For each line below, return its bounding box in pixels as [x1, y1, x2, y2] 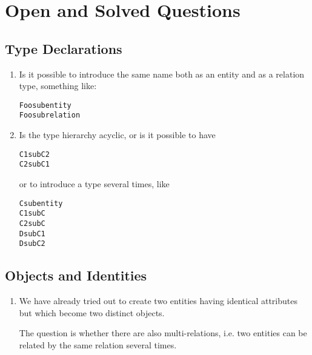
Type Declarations [5, 39, 122, 58]
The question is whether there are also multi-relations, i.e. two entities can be [19, 327, 307, 339]
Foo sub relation [19, 111, 81, 120]
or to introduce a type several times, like [19, 177, 170, 190]
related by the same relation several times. [19, 338, 177, 351]
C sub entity [19, 199, 63, 208]
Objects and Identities [5, 266, 147, 285]
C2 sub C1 [19, 160, 50, 169]
